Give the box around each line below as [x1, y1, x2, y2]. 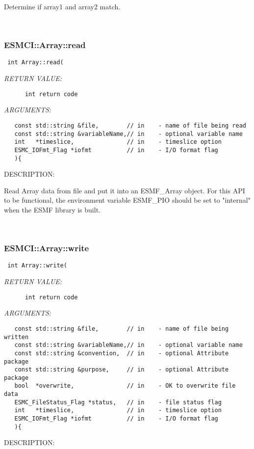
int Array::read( [7, 59, 64, 66]
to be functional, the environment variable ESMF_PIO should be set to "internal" [4, 195, 251, 205]
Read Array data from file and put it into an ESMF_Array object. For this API [4, 185, 245, 195]
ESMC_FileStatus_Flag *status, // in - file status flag [14, 398, 222, 406]
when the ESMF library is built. [4, 204, 101, 214]
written [4, 333, 29, 341]
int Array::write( [7, 262, 67, 269]
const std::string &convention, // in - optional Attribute [14, 349, 229, 357]
